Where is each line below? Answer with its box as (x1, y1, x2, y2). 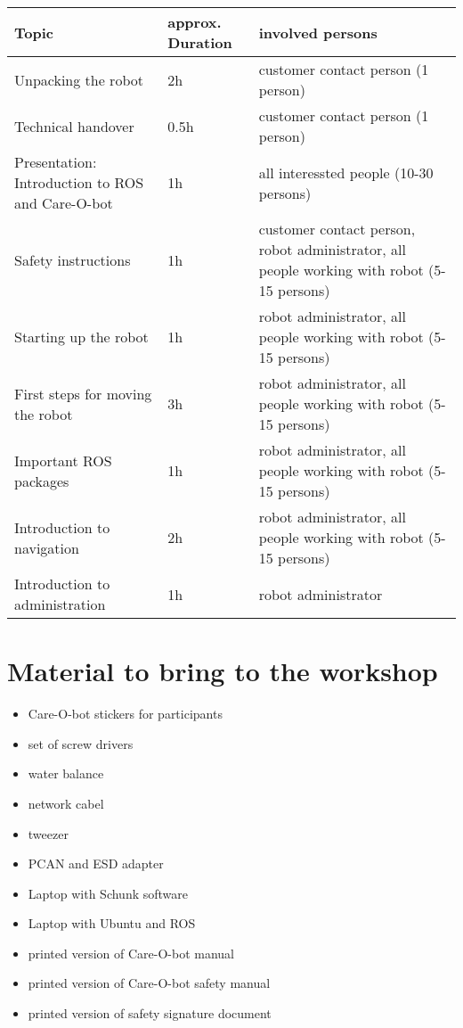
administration (14, 594, 106, 614)
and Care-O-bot (14, 193, 113, 213)
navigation (14, 537, 79, 558)
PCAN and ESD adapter (28, 854, 164, 873)
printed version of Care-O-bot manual (28, 943, 235, 962)
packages (14, 470, 69, 491)
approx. (167, 12, 222, 32)
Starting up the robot (14, 326, 149, 347)
